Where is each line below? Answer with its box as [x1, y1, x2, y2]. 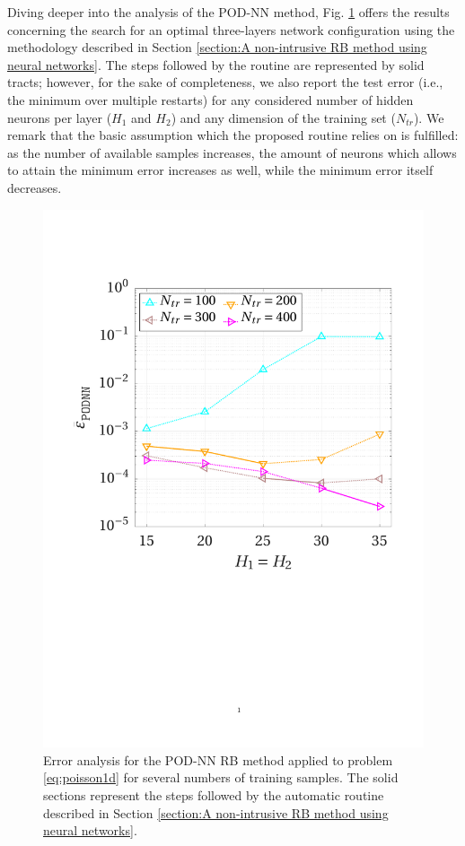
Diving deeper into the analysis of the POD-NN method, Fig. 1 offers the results [7, 3, 450, 21]
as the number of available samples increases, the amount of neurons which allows [7, 143, 457, 161]
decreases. [7, 178, 62, 196]
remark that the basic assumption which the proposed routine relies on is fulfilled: [7, 126, 459, 144]
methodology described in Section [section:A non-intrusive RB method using [7, 38, 427, 57]
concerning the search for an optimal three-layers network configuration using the [7, 20, 455, 39]
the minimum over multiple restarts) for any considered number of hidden [7, 90, 414, 109]
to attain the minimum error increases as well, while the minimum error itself [7, 161, 434, 179]
